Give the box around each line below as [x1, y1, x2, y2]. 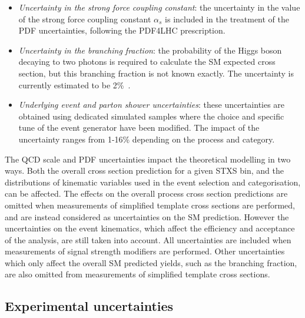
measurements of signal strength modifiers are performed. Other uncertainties [5, 245, 285, 257]
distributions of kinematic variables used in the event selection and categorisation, [5, 175, 301, 188]
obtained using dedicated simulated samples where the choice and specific [18, 110, 284, 122]
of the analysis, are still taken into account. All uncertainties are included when [5, 233, 291, 246]
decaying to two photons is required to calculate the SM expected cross [18, 55, 276, 68]
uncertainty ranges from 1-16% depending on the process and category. [18, 132, 275, 145]
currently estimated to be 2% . [18, 78, 131, 91]
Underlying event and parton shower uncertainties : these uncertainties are [18, 98, 285, 111]
